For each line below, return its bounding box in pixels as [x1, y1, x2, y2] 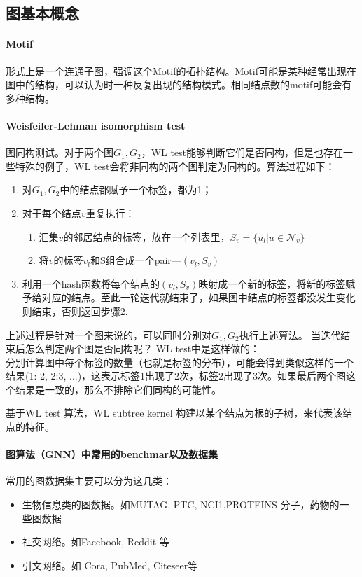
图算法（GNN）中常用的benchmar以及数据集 [6, 447, 218, 461]
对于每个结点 [22, 205, 81, 220]
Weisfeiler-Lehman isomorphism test [6, 118, 186, 132]
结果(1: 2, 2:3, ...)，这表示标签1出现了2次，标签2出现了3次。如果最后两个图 [6, 368, 347, 383]
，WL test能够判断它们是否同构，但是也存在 [141, 145, 344, 160]
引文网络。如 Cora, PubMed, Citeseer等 [22, 557, 198, 572]
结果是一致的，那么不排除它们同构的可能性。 [15, 382, 221, 396]
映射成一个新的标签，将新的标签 [198, 276, 346, 291]
